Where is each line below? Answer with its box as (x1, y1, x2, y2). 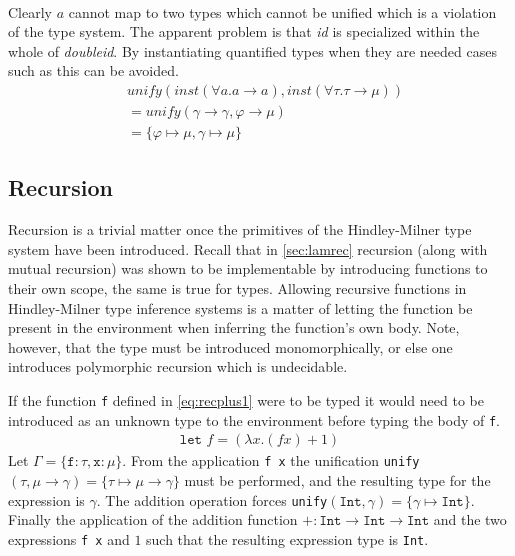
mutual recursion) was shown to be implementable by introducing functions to (8, 258, 488, 279)
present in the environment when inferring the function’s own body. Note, (8, 317, 460, 338)
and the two (433, 509, 507, 530)
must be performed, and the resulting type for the (184, 469, 491, 490)
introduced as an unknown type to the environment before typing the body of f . (8, 409, 500, 430)
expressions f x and (8, 528, 130, 549)
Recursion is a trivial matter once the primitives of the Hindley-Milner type (8, 219, 472, 240)
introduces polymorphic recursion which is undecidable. (8, 356, 348, 377)
